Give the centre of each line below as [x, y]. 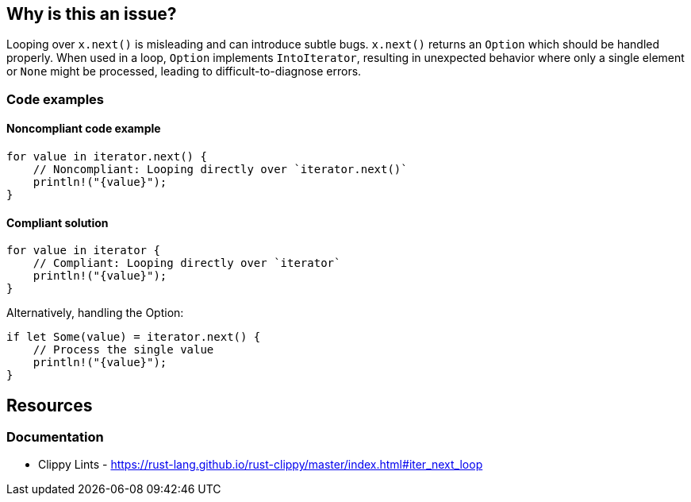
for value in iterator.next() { [107, 157]
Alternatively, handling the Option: [95, 313]
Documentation [55, 437]
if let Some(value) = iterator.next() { [134, 337]
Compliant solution [58, 222]
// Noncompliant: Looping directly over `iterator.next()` [220, 170]
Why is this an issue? [92, 14]
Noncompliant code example [84, 129]
